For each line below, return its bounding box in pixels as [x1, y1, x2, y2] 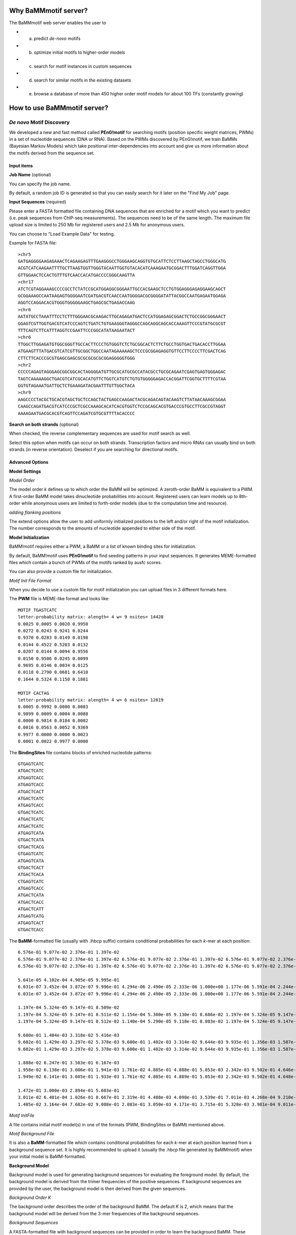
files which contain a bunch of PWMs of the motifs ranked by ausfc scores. [9, 559, 162, 565]
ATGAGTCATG [18, 913, 44, 919]
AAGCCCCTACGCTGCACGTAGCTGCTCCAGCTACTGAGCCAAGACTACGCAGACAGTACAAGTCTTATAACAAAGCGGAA [18, 397, 226, 402]
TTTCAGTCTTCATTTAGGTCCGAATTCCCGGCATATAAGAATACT [18, 328, 135, 333]
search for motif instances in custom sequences [34, 63, 132, 69]
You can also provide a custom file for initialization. [9, 569, 113, 575]
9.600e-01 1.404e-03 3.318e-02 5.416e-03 [18, 1032, 119, 1038]
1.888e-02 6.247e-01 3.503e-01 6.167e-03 [18, 1060, 119, 1066]
